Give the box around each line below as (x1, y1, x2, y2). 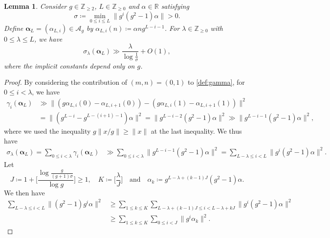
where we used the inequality (4, 126, 91, 136)
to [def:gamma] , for (188, 77, 245, 87)
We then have (4, 187, 45, 197)
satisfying (161, 1, 189, 11)
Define (4, 23, 23, 33)
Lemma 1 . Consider (4, 1, 67, 11)
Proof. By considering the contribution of (4, 77, 127, 87)
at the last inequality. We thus (151, 126, 242, 136)
